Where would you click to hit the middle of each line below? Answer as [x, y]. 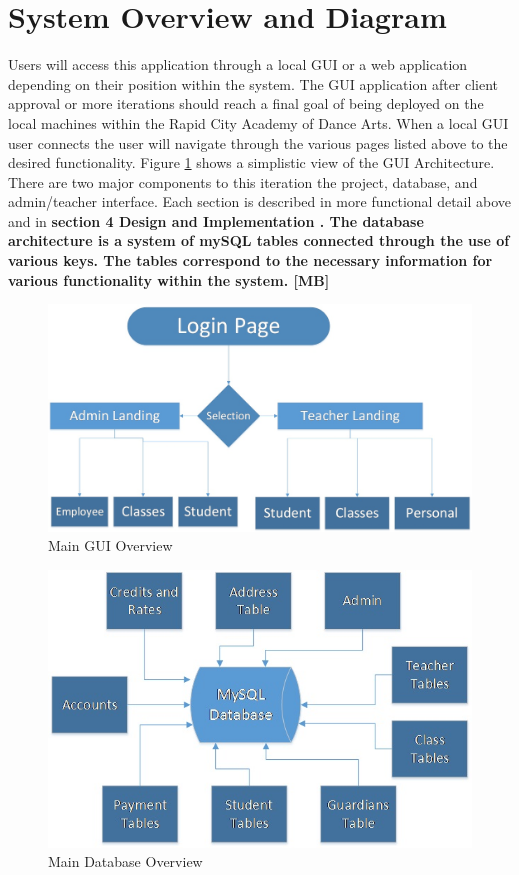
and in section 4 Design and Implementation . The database [216, 220]
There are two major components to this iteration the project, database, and [243, 181]
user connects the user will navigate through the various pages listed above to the [258, 142]
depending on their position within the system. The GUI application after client [253, 83]
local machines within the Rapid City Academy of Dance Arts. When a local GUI [258, 122]
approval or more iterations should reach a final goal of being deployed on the [246, 103]
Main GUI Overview [110, 545]
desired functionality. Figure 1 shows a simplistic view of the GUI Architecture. [251, 162]
